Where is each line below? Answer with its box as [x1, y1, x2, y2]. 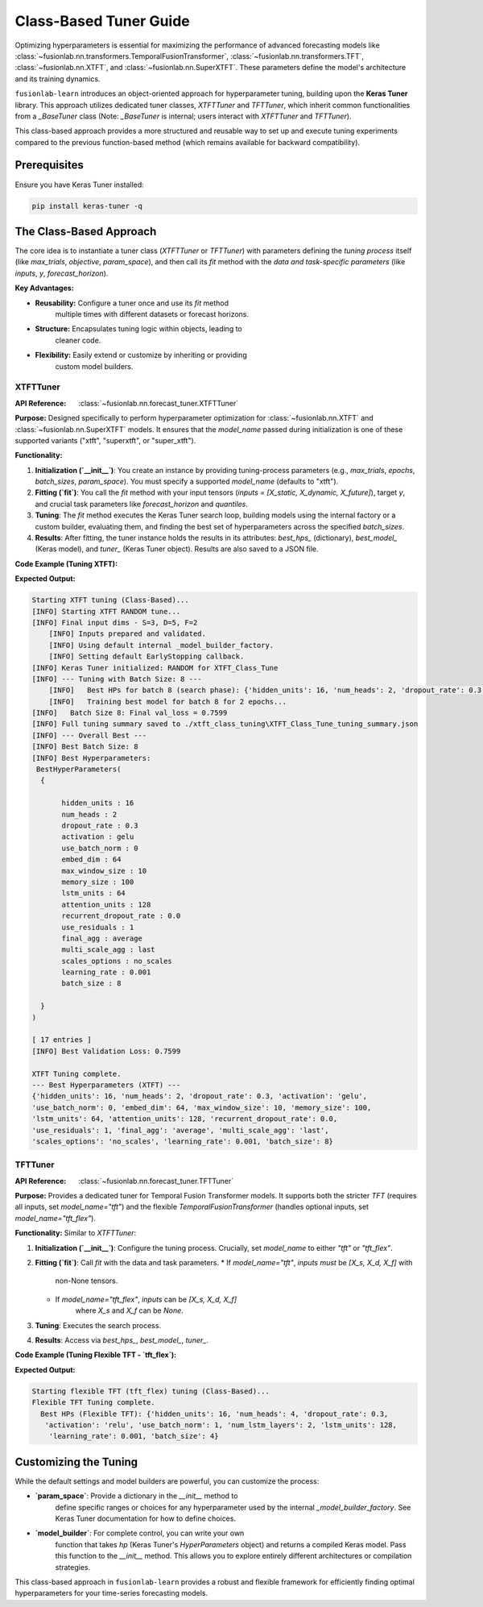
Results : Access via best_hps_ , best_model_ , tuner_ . [35, 1335, 208, 1345]
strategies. [55, 1562, 91, 1572]
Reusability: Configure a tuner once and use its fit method [35, 298, 229, 308]
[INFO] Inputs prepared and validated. [48, 629, 207, 638]
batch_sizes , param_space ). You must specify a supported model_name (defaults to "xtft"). [35, 476, 339, 487]
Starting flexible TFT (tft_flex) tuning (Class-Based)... [31, 1386, 270, 1396]
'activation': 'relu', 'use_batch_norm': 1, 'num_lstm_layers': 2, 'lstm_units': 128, [44, 1420, 398, 1430]
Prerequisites [14, 158, 84, 172]
